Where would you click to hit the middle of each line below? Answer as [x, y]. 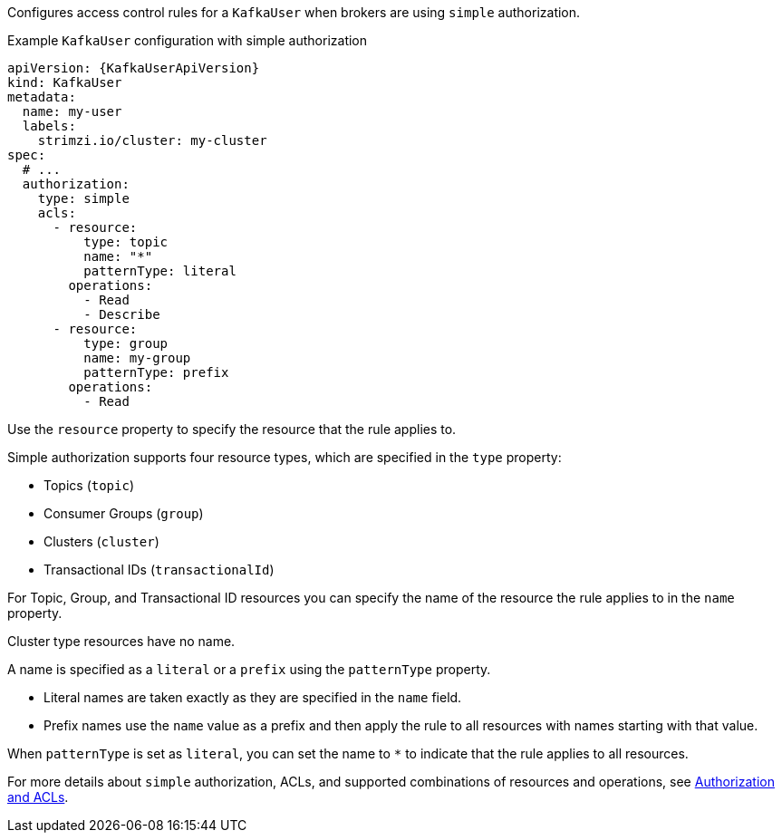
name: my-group [137, 358]
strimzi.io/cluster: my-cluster [152, 140]
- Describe [122, 314]
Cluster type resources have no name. [121, 641]
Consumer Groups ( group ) [124, 513]
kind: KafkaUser [65, 82]
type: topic [126, 242]
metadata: [42, 97]
